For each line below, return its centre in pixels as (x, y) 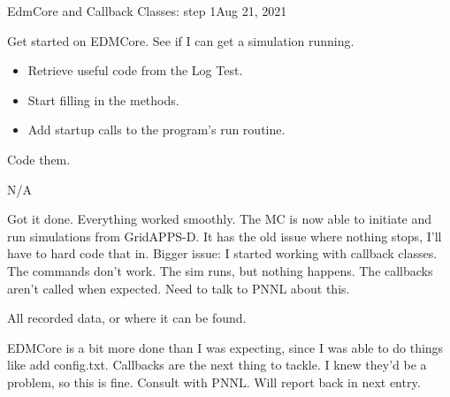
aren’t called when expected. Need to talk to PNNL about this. (179, 288)
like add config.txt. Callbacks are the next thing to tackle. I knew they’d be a (217, 365)
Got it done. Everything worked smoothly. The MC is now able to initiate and (220, 219)
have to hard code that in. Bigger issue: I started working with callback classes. (222, 253)
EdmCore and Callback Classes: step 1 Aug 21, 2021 (147, 11)
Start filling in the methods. (103, 99)
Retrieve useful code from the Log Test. (135, 70)
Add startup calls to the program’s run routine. (156, 130)
